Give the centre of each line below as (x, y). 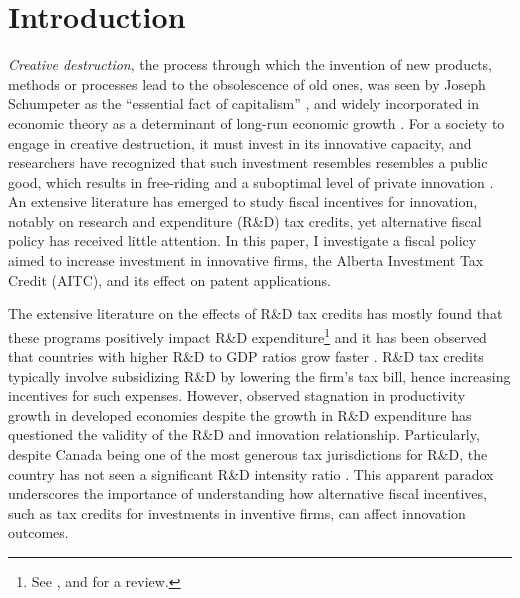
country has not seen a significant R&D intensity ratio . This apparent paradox (251, 473)
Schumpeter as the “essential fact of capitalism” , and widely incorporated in (243, 103)
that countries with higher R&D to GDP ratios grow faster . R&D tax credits (246, 356)
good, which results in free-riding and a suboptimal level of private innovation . (251, 181)
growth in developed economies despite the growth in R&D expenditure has (240, 414)
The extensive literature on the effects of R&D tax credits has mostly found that (255, 313)
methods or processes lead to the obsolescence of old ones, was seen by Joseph (247, 83)
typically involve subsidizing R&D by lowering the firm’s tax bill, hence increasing (259, 375)
